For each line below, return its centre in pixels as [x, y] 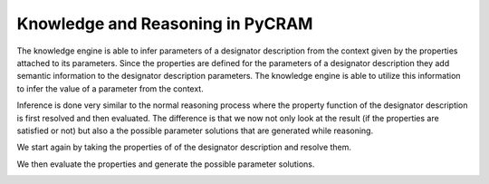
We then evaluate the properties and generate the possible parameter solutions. [166, 164]
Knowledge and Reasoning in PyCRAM [165, 24]
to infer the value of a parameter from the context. [110, 88]
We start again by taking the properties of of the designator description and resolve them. [184, 147]
